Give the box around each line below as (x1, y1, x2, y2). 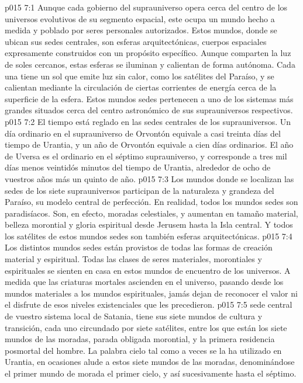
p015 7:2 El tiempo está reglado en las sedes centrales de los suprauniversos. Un (5, 115, 291, 127)
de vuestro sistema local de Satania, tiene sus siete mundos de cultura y (5, 310, 263, 322)
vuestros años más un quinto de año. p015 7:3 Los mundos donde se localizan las (5, 172, 294, 184)
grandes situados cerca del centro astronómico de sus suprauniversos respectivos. (5, 104, 293, 116)
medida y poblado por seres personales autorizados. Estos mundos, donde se (5, 24, 277, 36)
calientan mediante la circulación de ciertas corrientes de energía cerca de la (5, 81, 277, 93)
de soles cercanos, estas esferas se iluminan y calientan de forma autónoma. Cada (5, 58, 295, 70)
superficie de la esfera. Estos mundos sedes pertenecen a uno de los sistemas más (5, 92, 294, 105)
